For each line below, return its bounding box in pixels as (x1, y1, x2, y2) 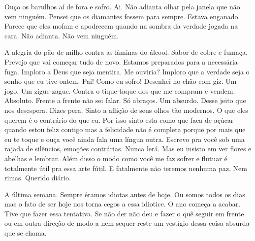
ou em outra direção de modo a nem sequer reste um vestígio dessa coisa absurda (4, 218, 250, 228)
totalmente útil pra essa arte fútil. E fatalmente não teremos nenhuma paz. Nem (4, 163, 247, 173)
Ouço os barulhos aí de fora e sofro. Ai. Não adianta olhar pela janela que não (4, 1, 240, 11)
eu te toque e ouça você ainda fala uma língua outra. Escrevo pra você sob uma (4, 134, 245, 144)
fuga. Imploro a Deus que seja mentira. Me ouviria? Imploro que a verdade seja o (4, 66, 250, 76)
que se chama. (4, 228, 47, 238)
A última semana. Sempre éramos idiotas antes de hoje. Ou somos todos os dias (4, 189, 245, 199)
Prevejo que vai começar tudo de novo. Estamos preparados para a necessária (4, 56, 238, 67)
